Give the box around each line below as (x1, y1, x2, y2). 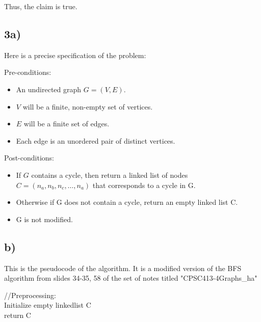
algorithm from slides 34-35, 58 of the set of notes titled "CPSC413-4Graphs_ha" (4, 273, 257, 283)
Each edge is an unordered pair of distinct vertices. (16, 135, 175, 146)
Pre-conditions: (4, 67, 51, 77)
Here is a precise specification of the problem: (4, 49, 146, 60)
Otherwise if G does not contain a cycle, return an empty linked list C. (16, 197, 238, 207)
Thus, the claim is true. (4, 1, 77, 11)
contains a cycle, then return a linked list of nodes (31, 169, 188, 180)
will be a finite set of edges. (23, 118, 110, 129)
